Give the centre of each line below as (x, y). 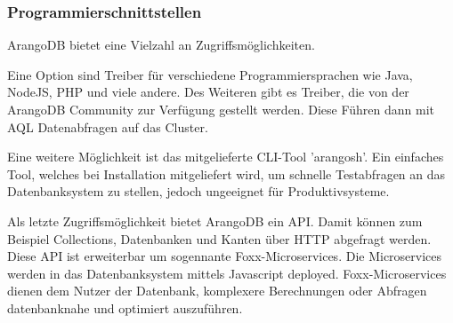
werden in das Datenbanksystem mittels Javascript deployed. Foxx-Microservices (227, 273)
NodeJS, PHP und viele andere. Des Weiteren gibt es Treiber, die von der (208, 92)
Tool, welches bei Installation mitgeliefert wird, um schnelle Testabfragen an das (226, 173)
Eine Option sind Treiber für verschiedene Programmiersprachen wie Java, (210, 74)
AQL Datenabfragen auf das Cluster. (108, 126)
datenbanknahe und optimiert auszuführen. (125, 307)
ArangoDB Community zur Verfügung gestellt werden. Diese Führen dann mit (221, 109)
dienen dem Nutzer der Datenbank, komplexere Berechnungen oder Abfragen (217, 291)
